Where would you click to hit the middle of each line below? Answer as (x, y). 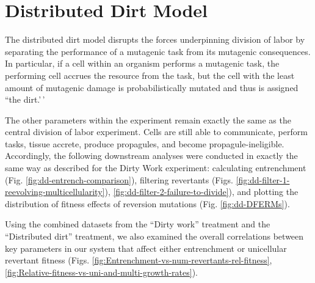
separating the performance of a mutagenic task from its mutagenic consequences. (158, 51)
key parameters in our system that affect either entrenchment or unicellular (146, 248)
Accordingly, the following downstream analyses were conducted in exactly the (151, 156)
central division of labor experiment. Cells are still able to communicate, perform (156, 132)
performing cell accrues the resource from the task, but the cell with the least (150, 75)
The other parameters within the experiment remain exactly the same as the (148, 119)
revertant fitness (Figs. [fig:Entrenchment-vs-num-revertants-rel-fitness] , (139, 260)
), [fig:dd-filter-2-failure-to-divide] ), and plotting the (201, 192)
